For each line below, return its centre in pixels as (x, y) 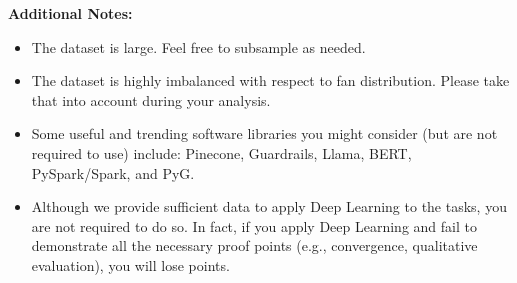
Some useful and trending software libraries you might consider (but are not (264, 133)
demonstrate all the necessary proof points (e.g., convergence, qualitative (254, 245)
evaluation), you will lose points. (130, 264)
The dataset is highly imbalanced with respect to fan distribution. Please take (270, 80)
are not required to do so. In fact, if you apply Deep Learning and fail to (254, 225)
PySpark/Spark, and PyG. (113, 172)
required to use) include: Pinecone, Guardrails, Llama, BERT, (221, 152)
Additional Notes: (70, 13)
